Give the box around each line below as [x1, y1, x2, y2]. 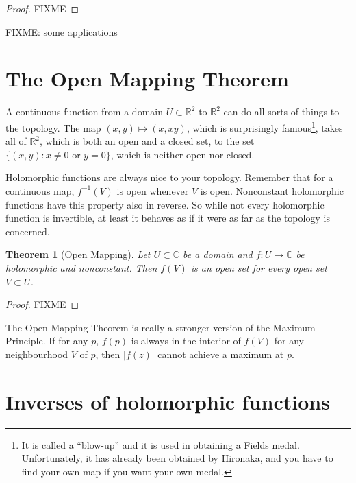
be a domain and [183, 247, 253, 261]
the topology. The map [5, 120, 101, 134]
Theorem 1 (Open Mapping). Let [5, 247, 151, 261]
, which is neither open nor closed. [110, 147, 255, 161]
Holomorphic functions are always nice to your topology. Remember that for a [5, 170, 333, 185]
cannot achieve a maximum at [157, 346, 284, 361]
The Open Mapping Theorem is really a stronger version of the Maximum [5, 320, 316, 334]
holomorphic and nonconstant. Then [5, 260, 157, 274]
